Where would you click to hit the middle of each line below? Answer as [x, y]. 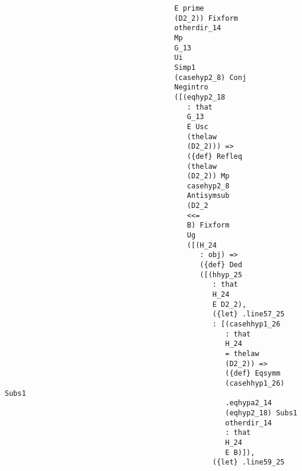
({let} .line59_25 [248, 462]
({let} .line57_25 [248, 314]
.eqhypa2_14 [249, 403]
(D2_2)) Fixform [206, 18]
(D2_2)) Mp [208, 176]
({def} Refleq [214, 156]
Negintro [191, 87]
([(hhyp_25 [221, 275]
